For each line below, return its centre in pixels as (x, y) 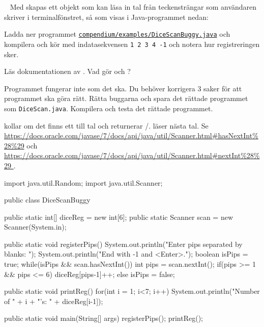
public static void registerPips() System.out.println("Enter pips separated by (123, 244)
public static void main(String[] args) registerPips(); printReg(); (104, 318)
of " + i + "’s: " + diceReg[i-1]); (54, 301)
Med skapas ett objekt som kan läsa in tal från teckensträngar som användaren (133, 7)
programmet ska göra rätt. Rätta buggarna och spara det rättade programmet (126, 98)
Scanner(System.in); (35, 227)
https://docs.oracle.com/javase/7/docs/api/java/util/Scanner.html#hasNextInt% (131, 135)
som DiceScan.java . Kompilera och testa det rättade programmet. (109, 108)
